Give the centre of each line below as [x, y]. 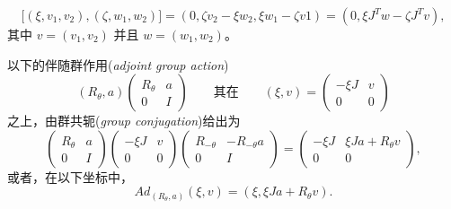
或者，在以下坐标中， [70, 176]
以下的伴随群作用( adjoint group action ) [118, 64]
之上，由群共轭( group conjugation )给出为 [124, 121]
